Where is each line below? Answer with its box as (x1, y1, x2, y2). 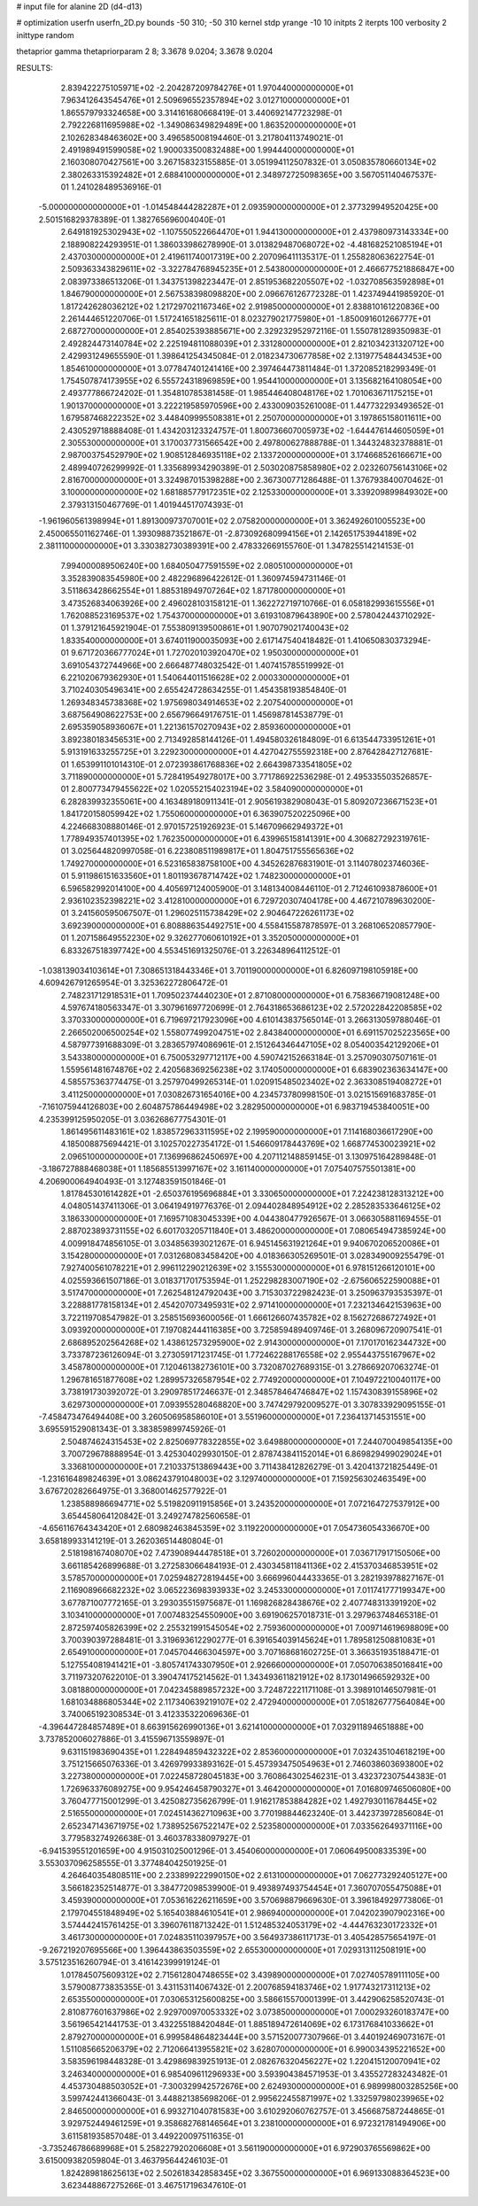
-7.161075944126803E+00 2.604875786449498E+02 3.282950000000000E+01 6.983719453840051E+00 (38, 1101, 430, 1112)
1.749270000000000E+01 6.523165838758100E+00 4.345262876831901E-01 (60, 858, 345, 868)
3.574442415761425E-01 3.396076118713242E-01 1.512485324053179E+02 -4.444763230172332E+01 (60, 1919, 437, 1930)
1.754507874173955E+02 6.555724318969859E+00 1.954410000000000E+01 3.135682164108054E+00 (60, 375, 443, 385)
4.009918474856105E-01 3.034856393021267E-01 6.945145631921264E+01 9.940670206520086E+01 (60, 1238, 440, 1248)
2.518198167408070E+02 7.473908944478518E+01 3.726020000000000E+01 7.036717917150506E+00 (60, 1548, 441, 1558)
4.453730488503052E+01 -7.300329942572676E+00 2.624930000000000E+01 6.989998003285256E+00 (60, 2081, 459, 2092)
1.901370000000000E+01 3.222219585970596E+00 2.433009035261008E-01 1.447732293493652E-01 (60, 400, 444, 411)
